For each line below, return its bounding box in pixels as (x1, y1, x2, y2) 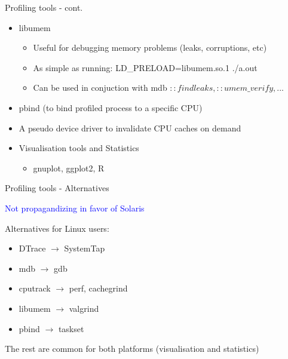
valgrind (69, 302, 99, 314)
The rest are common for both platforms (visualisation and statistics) (5, 342, 259, 355)
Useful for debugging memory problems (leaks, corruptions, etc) (33, 41, 267, 54)
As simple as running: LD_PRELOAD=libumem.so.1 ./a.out (33, 61, 258, 73)
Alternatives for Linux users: (5, 222, 109, 234)
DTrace (19, 242, 46, 254)
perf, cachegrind (69, 282, 128, 294)
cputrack (19, 282, 51, 294)
